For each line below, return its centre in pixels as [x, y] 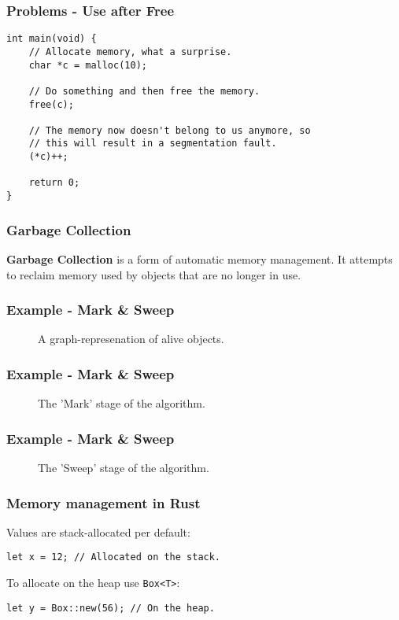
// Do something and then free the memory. [144, 91]
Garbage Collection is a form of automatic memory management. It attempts [199, 258]
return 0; [54, 183]
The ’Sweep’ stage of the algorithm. [124, 467]
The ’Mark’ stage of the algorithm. [122, 403]
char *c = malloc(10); [88, 65]
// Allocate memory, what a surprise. [130, 52]
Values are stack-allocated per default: [98, 531]
